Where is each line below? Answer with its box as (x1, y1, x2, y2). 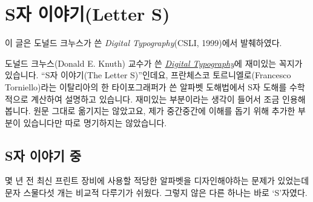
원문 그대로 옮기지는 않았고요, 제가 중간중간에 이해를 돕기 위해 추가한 (33, 104, 295, 117)
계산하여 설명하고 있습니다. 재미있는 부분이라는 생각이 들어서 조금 (31, 92, 280, 105)
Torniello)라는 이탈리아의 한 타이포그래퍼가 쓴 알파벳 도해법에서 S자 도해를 (5, 80, 287, 93)
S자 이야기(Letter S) (5, 1, 170, 26)
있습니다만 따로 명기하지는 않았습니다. (23, 116, 167, 129)
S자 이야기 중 (5, 146, 82, 164)
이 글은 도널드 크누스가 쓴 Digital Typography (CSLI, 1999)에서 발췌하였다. (5, 36, 282, 49)
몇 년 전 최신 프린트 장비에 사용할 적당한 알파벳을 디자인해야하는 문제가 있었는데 (5, 174, 309, 187)
